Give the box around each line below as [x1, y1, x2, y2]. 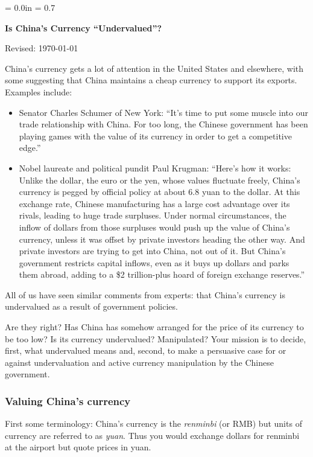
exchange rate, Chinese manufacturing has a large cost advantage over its [19, 197, 290, 209]
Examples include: [5, 85, 72, 98]
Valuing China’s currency [5, 393, 131, 408]
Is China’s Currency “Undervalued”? [5, 21, 162, 34]
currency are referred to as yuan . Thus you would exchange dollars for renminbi [5, 429, 300, 441]
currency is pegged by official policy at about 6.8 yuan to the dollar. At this [19, 185, 300, 198]
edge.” [19, 141, 41, 154]
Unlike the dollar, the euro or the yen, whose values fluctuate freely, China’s [19, 173, 300, 186]
